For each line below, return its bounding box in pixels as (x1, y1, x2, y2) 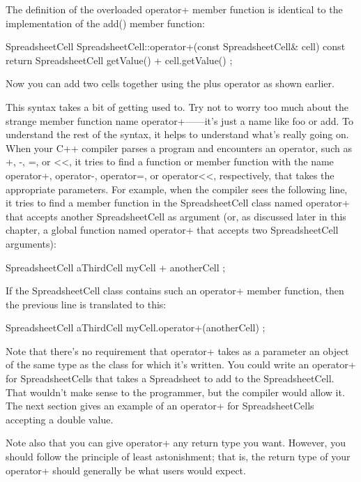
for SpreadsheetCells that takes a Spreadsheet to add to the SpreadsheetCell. (6, 371, 335, 386)
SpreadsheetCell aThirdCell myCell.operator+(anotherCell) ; (6, 320, 266, 335)
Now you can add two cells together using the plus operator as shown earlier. (6, 76, 335, 91)
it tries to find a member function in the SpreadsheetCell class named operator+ (6, 195, 350, 210)
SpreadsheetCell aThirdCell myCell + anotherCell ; (6, 259, 226, 274)
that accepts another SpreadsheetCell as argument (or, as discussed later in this (6, 209, 346, 223)
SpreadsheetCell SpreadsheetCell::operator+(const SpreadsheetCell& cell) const (6, 39, 346, 54)
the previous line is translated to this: (6, 296, 167, 311)
